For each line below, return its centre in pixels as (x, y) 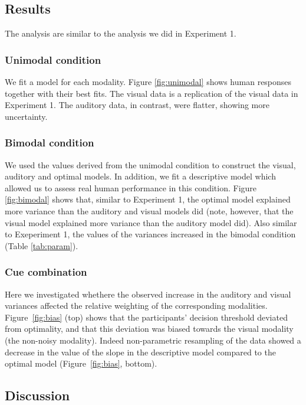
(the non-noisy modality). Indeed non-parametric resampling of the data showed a (153, 340)
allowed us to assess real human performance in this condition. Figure (131, 187)
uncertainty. (26, 116)
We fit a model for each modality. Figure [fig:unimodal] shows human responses (148, 82)
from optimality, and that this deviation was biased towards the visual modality (149, 329)
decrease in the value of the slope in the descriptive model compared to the (140, 352)
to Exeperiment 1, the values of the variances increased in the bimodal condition (150, 234)
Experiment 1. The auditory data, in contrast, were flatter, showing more (137, 105)
